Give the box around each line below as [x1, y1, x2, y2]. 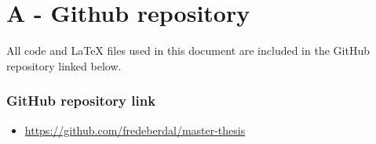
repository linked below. [6, 57, 122, 74]
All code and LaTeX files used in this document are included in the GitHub [6, 42, 370, 59]
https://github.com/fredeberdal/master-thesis [24, 121, 246, 138]
